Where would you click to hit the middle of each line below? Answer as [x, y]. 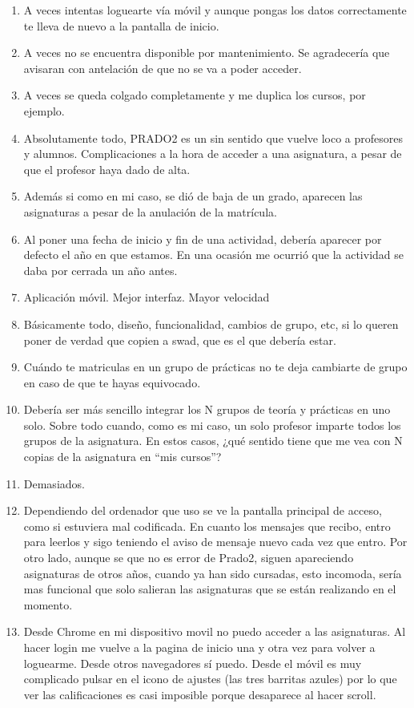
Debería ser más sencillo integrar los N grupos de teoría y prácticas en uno [207, 409]
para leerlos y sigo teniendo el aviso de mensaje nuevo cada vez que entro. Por [215, 542]
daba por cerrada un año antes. [100, 270]
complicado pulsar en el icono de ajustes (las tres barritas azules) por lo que [210, 679]
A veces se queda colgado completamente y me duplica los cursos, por [195, 95]
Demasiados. [54, 483]
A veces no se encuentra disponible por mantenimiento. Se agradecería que [207, 53]
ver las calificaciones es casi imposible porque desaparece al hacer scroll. [200, 694]
